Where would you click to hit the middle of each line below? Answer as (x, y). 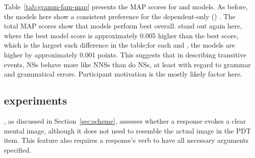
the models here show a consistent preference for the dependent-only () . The (120, 16)
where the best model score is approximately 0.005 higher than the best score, (121, 35)
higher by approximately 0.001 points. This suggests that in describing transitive (125, 54)
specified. (18, 149)
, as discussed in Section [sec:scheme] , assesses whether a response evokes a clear (125, 120)
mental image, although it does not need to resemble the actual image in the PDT (127, 130)
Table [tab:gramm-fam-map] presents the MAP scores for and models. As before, (126, 6)
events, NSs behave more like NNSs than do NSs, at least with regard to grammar (127, 64)
